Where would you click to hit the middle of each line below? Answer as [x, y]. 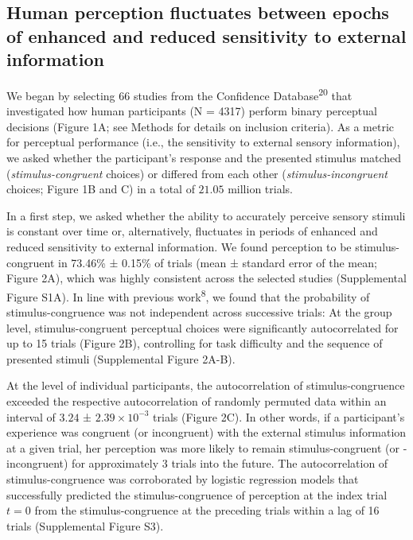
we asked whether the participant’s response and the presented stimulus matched [204, 158]
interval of [31, 416]
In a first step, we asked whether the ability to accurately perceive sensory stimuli [206, 215]
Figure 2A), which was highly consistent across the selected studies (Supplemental [206, 278]
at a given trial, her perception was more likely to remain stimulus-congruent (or [203, 447]
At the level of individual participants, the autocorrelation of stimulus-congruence [206, 385]
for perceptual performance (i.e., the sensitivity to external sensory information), [203, 142]
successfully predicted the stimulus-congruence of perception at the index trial [197, 494]
